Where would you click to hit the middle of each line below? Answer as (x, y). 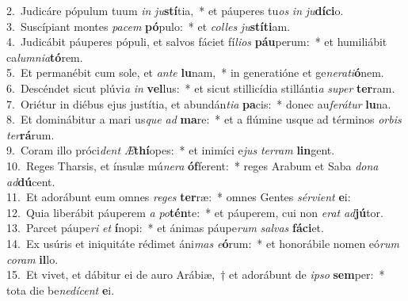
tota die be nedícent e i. (61, 290)
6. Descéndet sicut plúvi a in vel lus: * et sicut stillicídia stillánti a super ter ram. (201, 88)
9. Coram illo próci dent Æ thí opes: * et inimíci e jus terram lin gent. (171, 150)
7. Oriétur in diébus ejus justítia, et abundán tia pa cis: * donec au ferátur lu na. (199, 103)
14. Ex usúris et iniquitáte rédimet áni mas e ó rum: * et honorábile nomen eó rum (203, 243)
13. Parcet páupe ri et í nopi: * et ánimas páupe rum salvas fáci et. (165, 228)
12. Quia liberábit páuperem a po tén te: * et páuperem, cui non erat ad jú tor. (195, 212)
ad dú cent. (31, 181)
